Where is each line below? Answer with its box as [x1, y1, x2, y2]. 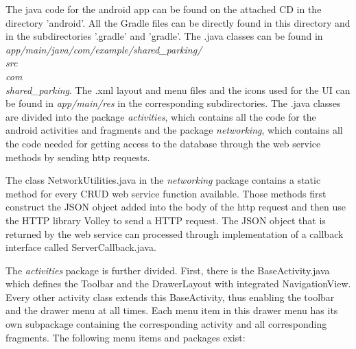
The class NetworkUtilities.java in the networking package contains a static [5, 173, 321, 187]
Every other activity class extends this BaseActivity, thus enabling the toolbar [5, 289, 335, 304]
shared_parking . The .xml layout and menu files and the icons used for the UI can [5, 82, 351, 97]
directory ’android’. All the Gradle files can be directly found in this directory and [5, 15, 351, 29]
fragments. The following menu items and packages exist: [5, 330, 246, 344]
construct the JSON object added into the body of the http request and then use [5, 200, 346, 214]
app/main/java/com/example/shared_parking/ [5, 42, 202, 56]
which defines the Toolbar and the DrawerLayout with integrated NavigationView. [5, 276, 351, 291]
